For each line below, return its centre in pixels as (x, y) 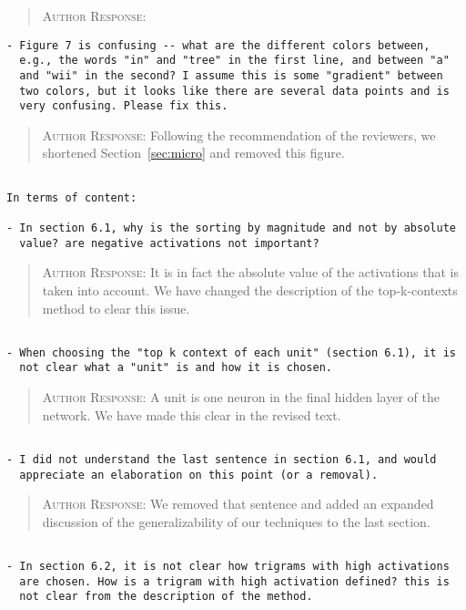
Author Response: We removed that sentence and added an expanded (238, 504)
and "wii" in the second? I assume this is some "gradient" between (231, 75)
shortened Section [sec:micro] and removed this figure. (193, 153)
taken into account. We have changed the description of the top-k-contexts (250, 289)
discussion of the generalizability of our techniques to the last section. (236, 521)
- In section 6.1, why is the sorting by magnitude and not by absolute (231, 228)
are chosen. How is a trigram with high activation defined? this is (234, 581)
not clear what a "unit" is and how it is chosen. (176, 368)
